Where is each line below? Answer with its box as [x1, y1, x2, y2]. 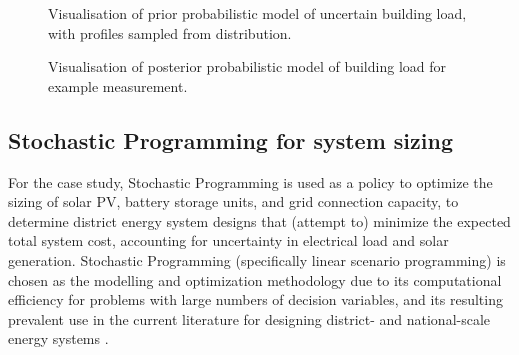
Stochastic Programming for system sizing [8, 124, 453, 155]
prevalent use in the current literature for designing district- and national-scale [8, 308, 491, 329]
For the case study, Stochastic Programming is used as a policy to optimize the [8, 171, 493, 192]
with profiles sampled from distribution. [48, 22, 292, 43]
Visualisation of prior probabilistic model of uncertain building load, [48, 3, 467, 23]
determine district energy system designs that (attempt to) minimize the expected [8, 210, 511, 231]
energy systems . [8, 328, 109, 349]
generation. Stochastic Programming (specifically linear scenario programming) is [8, 249, 506, 270]
